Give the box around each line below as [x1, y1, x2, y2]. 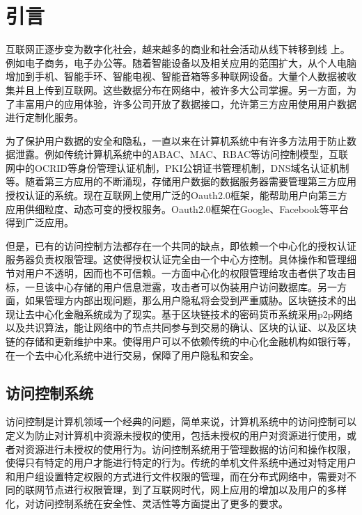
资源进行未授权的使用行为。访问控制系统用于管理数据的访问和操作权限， [24, 441, 356, 456]
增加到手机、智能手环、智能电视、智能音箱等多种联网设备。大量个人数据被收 [6, 69, 356, 84]
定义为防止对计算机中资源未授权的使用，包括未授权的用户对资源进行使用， [6, 427, 347, 442]
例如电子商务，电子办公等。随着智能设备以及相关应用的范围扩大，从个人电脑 [6, 55, 356, 70]
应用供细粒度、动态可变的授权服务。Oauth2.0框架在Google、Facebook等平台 [6, 201, 349, 216]
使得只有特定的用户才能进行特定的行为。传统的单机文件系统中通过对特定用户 [6, 455, 356, 470]
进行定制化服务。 [6, 110, 84, 125]
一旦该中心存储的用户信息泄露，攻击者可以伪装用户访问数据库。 [24, 279, 317, 294]
